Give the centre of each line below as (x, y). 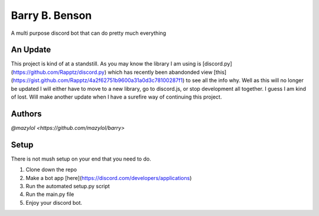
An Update (31, 50)
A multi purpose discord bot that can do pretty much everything (89, 33)
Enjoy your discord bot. (54, 202)
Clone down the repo (51, 170)
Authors (26, 114)
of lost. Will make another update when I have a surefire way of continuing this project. (116, 97)
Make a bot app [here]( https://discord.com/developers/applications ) (109, 178)
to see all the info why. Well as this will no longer (245, 80)
